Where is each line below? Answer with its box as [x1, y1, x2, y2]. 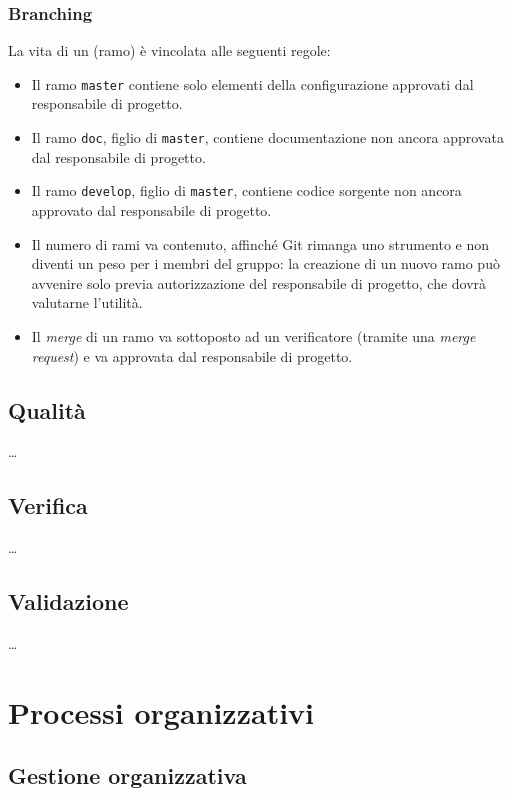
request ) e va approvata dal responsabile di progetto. [31, 345, 353, 366]
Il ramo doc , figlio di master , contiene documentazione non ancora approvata [31, 127, 504, 148]
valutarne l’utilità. [31, 292, 143, 313]
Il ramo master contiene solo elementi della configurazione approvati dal [31, 73, 474, 94]
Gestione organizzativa [8, 760, 247, 791]
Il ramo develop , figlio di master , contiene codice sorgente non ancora [31, 180, 462, 201]
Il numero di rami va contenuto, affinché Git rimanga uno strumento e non [31, 233, 490, 254]
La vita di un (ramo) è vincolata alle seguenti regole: [8, 40, 331, 61]
